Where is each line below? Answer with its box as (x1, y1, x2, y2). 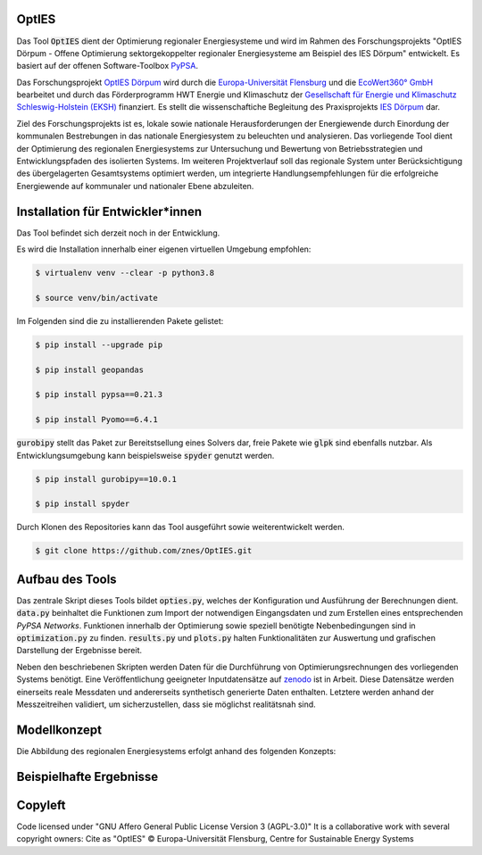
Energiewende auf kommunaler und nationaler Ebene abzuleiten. (16, 180, 254, 191)
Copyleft (16, 797, 66, 812)
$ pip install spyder (35, 499, 130, 509)
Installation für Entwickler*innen (16, 203, 203, 219)
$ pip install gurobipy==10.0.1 (35, 474, 178, 484)
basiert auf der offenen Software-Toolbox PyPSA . (16, 61, 198, 71)
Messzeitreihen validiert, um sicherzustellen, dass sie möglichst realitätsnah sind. (16, 699, 316, 710)
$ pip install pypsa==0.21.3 (35, 389, 163, 400)
